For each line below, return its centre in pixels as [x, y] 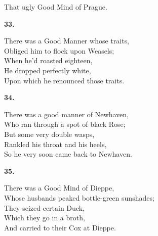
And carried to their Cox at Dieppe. [60, 227]
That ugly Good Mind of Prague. [56, 7]
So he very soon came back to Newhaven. [68, 154]
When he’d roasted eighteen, [48, 60]
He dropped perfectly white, [48, 70]
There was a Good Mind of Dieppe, [59, 188]
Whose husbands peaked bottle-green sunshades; [79, 197]
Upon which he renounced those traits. [64, 80]
